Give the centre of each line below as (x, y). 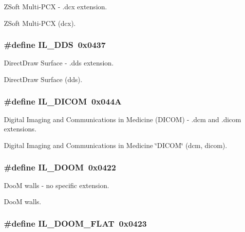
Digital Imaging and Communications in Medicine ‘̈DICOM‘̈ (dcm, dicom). (116, 145)
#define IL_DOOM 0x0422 (60, 167)
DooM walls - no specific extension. (57, 185)
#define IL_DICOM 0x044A (63, 101)
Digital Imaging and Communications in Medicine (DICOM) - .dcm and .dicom (122, 119)
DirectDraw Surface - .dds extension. (59, 63)
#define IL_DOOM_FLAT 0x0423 (75, 223)
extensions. (20, 129)
